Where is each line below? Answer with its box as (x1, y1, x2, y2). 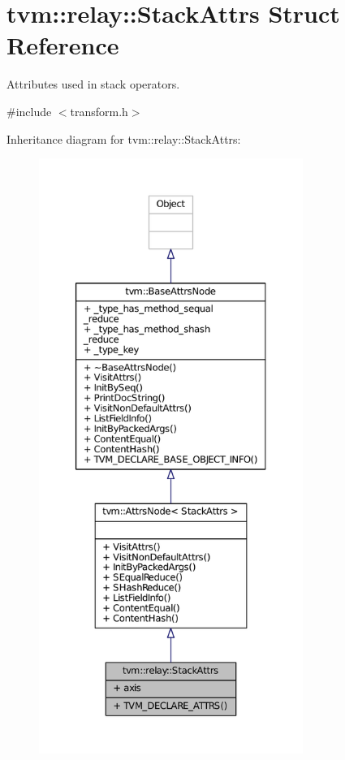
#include (6, 102, 52, 119)
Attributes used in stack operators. (6, 76, 180, 93)
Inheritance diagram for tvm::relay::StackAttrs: (6, 130, 241, 147)
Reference (6, 28, 119, 62)
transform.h (70, 102, 128, 119)
